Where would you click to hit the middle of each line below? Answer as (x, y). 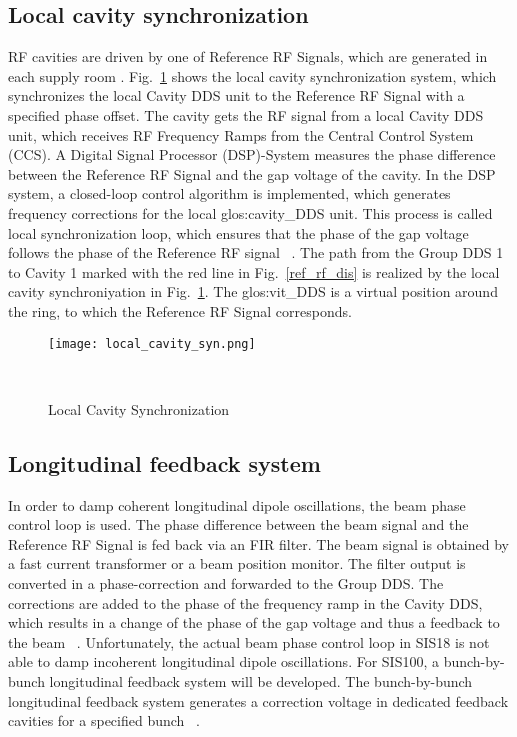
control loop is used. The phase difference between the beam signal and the (238, 524)
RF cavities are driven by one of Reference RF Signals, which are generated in (248, 56)
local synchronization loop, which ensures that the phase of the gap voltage (238, 232)
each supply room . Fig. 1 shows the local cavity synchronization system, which (252, 75)
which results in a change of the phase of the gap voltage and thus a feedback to (254, 622)
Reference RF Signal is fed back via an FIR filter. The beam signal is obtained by (258, 543)
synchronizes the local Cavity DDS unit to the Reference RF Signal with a (236, 95)
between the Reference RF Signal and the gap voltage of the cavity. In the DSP (252, 173)
